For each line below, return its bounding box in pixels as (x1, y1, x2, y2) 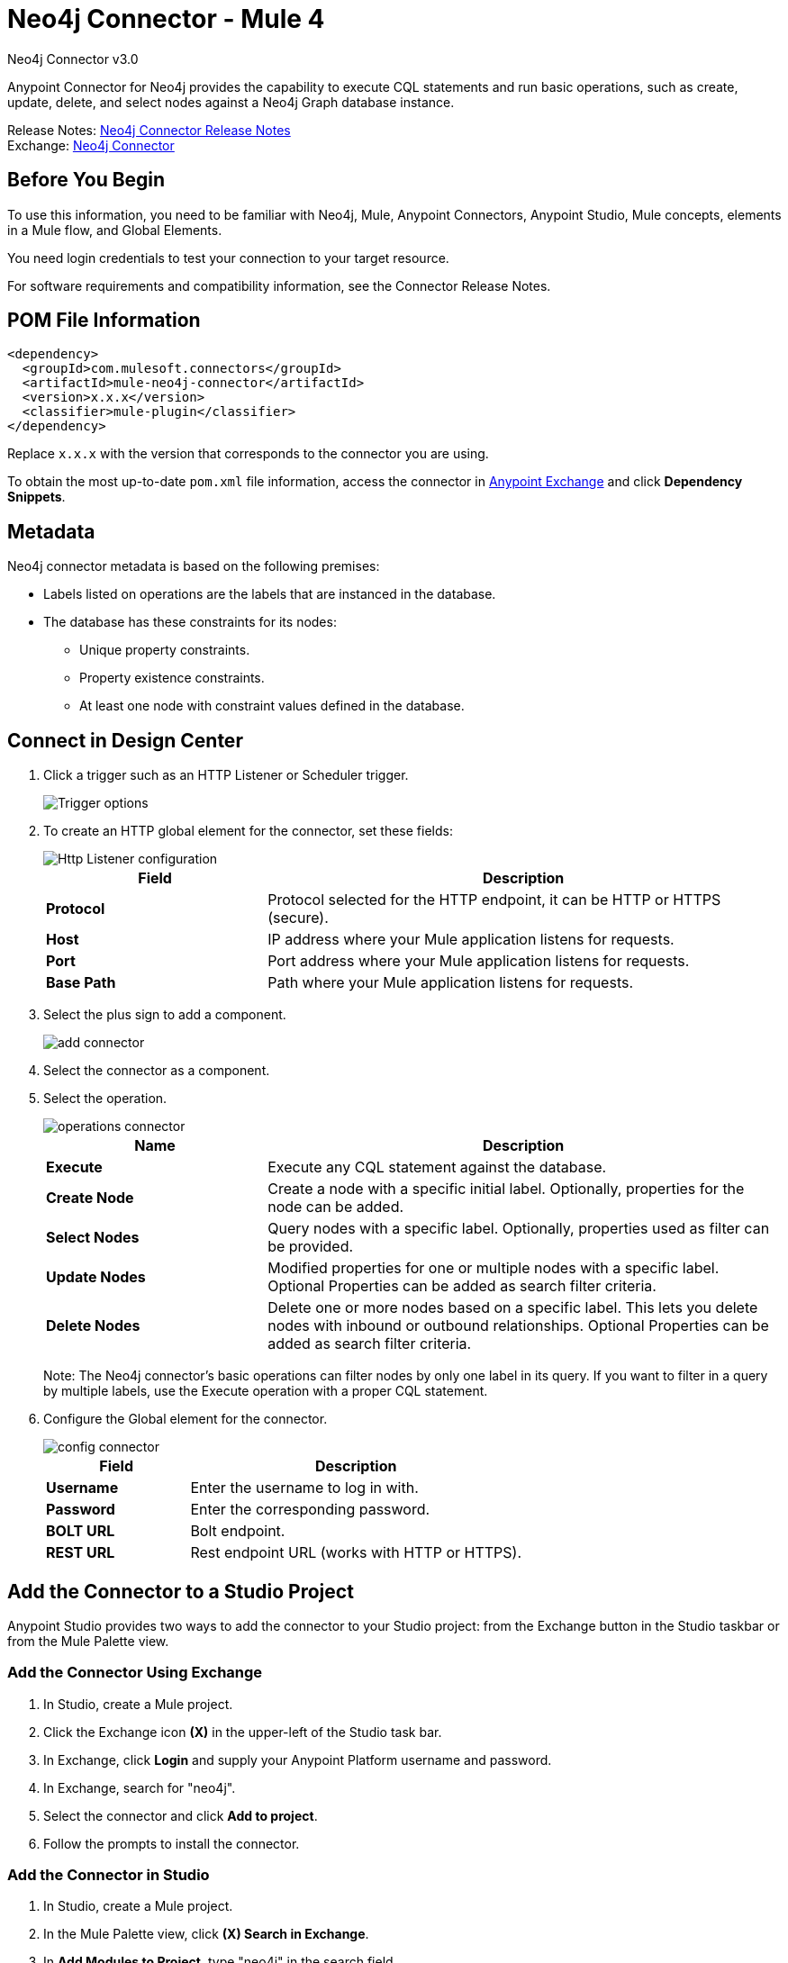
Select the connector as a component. (43, 1063, 270, 1079)
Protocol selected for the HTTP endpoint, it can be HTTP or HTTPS (267, 891, 721, 909)
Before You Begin (7, 168, 166, 192)
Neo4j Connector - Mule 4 (7, 4, 325, 34)
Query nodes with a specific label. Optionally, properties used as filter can (267, 1219, 770, 1238)
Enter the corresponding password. (190, 1500, 430, 1519)
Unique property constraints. (79, 642, 250, 658)
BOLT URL (46, 1522, 115, 1541)
